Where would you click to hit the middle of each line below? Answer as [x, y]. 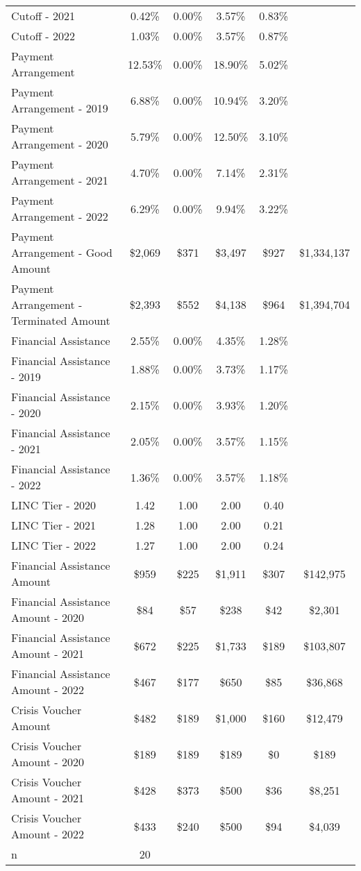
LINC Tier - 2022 [54, 545]
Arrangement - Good [62, 252]
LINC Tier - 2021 [54, 525]
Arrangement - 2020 [60, 144]
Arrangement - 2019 [60, 108]
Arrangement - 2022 [60, 216]
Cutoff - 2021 [43, 16]
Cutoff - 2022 [43, 36]
